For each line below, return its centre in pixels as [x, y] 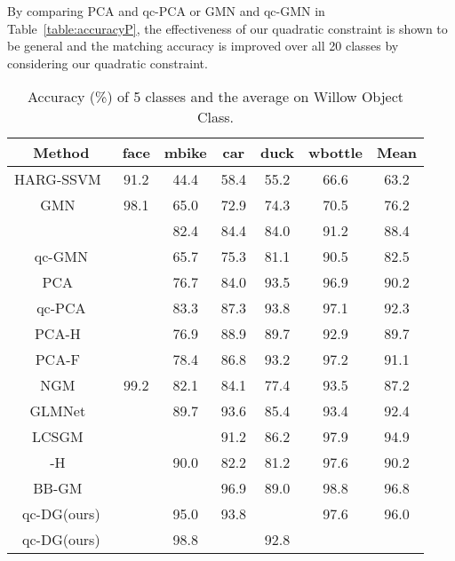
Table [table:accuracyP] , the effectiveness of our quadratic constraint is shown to [227, 28]
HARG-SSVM [58, 179]
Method [61, 153]
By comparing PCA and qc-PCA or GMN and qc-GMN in [166, 11]
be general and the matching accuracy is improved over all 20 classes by [203, 46]
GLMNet [58, 411]
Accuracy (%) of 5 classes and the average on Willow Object [216, 97]
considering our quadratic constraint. [108, 63]
